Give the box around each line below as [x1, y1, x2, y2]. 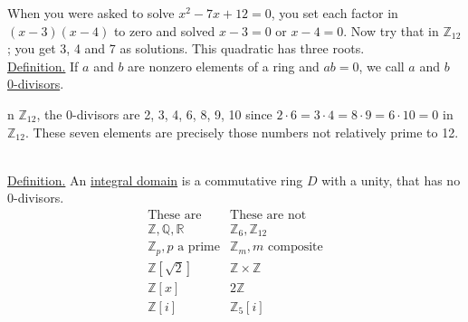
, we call [358, 56, 405, 75]
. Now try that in [343, 21, 439, 40]
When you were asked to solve [7, 4, 175, 22]
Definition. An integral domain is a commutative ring [7, 170, 303, 189]
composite [268, 241, 323, 254]
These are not [230, 208, 307, 222]
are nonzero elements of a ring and [128, 56, 320, 75]
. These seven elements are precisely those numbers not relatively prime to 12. [24, 122, 459, 141]
